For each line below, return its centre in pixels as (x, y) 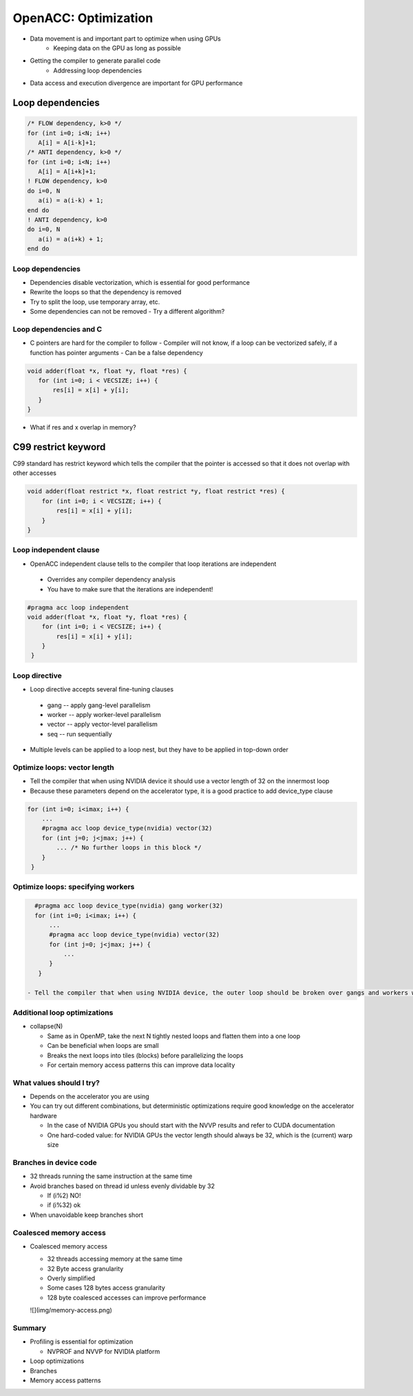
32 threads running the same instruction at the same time (111, 1176)
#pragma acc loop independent (78, 607)
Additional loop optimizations (63, 1013)
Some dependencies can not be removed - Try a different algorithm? (127, 312)
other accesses (34, 473)
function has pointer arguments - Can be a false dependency (116, 352)
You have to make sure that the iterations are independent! (130, 589)
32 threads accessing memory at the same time (115, 1259)
